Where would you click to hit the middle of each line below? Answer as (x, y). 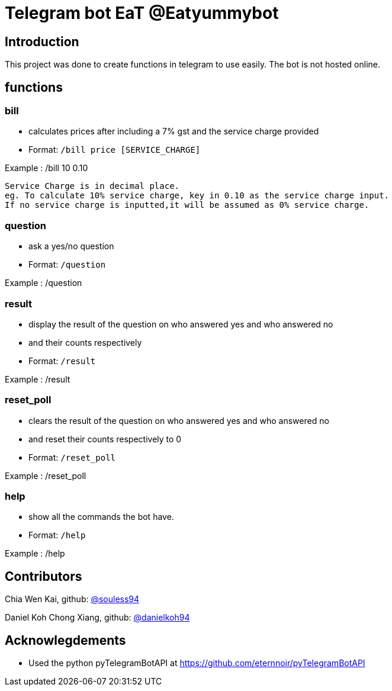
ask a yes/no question (71, 246)
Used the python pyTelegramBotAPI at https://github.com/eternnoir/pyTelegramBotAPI (197, 663)
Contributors (44, 576)
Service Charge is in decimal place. (92, 186)
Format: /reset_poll (72, 457)
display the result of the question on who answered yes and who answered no (181, 324)
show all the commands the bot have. (101, 517)
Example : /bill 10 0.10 (46, 168)
